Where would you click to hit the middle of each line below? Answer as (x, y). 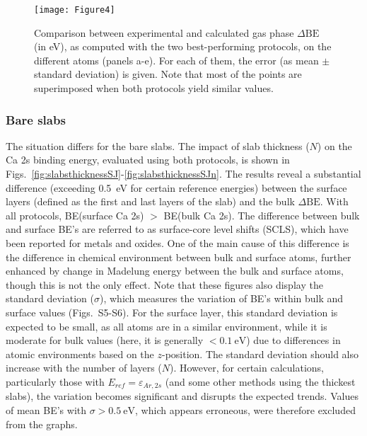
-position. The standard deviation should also (260, 354)
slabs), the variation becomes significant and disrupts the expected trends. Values (182, 396)
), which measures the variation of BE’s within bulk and (221, 298)
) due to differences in (293, 340)
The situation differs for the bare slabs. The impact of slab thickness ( (158, 145)
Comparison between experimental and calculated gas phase (164, 32)
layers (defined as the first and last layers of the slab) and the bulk (150, 201)
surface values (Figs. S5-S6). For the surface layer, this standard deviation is (172, 312)
